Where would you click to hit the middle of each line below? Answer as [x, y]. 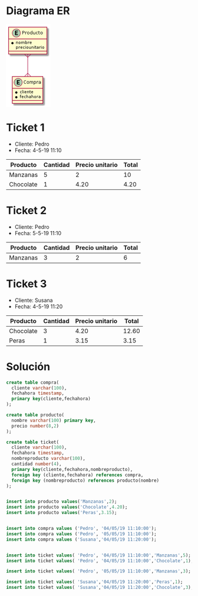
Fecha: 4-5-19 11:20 [39, 306]
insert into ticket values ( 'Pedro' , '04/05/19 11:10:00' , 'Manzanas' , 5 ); [99, 555]
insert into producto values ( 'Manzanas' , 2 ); [62, 502]
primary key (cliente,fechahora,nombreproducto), [72, 469]
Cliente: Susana [34, 300]
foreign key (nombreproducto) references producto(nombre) [85, 480]
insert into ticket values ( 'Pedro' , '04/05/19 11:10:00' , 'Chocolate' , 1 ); [100, 561]
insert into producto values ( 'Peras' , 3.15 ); [62, 513]
